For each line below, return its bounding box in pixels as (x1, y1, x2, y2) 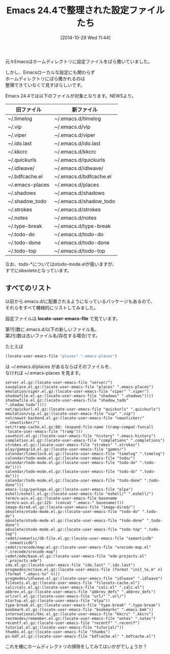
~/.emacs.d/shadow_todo (54, 197, 116, 205)
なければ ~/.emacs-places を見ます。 (5, 369, 83, 376)
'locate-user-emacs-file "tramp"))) (5, 429, 83, 434)
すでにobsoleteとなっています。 (5, 267, 72, 273)
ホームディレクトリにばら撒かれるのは (5, 75, 86, 81)
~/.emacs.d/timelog (54, 115, 101, 122)
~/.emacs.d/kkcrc (54, 148, 97, 155)
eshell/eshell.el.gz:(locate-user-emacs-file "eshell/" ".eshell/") (5, 491, 154, 496)
